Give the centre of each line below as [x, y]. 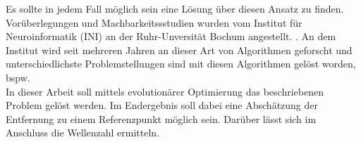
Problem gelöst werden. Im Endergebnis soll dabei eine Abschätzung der [162, 105]
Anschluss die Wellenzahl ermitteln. [83, 133]
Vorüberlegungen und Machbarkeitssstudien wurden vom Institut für [154, 22]
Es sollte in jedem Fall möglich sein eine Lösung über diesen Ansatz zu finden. [175, 8]
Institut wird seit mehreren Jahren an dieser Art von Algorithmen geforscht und [179, 50]
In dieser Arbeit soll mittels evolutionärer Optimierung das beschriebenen [165, 91]
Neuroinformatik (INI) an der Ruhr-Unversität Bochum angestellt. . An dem [171, 36]
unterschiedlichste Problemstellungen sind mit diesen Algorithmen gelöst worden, [181, 64]
